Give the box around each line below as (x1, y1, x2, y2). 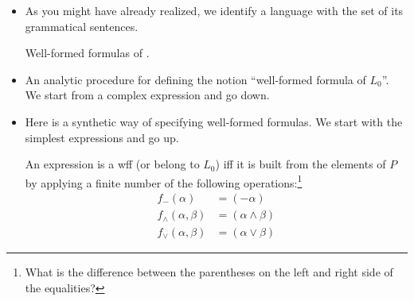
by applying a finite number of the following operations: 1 (25, 172, 303, 191)
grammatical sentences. (25, 17, 139, 34)
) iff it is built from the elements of (215, 156, 386, 172)
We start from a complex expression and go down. (25, 87, 270, 103)
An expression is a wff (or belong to (25, 156, 200, 172)
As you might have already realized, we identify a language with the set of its (25, 2, 404, 18)
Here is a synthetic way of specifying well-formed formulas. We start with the (25, 113, 403, 129)
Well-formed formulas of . (25, 44, 150, 61)
